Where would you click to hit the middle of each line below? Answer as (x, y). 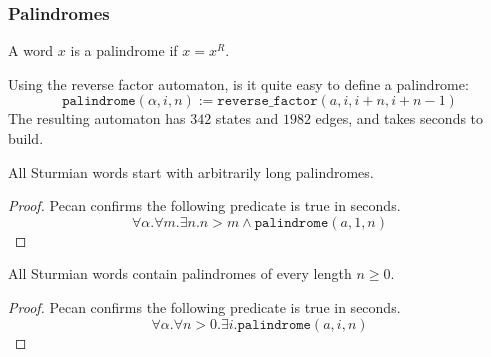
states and (247, 118)
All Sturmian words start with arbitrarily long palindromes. (191, 171)
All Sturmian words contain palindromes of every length (180, 273)
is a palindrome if (124, 50)
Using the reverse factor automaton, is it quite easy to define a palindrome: (238, 83)
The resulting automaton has (97, 118)
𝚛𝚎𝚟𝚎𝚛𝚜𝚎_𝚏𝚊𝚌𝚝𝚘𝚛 (267, 101)
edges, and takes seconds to (399, 118)
